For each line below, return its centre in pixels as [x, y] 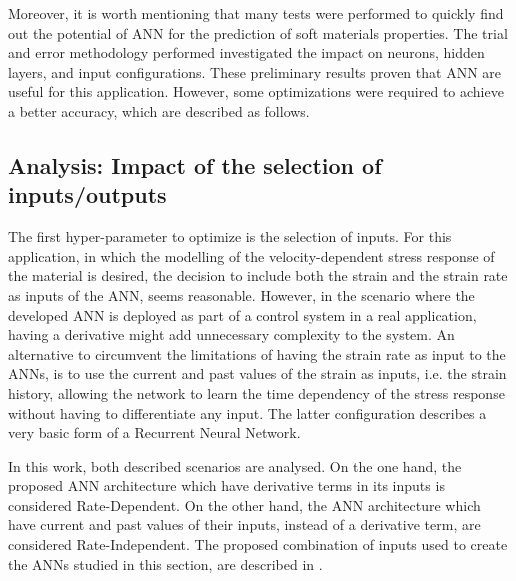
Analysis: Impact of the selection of [195, 164]
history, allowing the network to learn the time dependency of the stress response [256, 392]
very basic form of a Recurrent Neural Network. [154, 432]
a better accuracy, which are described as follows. [159, 110]
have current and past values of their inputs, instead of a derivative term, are [244, 524]
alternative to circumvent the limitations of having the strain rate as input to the [257, 353]
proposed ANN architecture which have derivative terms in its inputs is [226, 485]
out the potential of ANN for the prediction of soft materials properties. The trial [258, 32]
